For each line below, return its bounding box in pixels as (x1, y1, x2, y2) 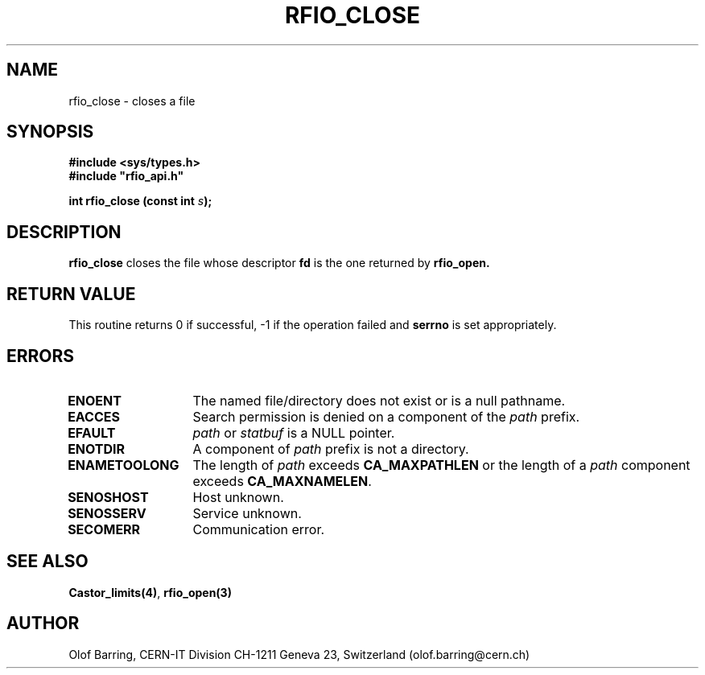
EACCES (68, 408, 120, 425)
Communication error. (192, 521, 325, 537)
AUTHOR (6, 613, 80, 634)
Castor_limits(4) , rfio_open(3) (68, 585, 232, 599)
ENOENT (68, 392, 122, 409)
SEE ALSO (6, 551, 89, 572)
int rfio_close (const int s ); (68, 194, 212, 208)
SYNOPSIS (6, 121, 94, 142)
